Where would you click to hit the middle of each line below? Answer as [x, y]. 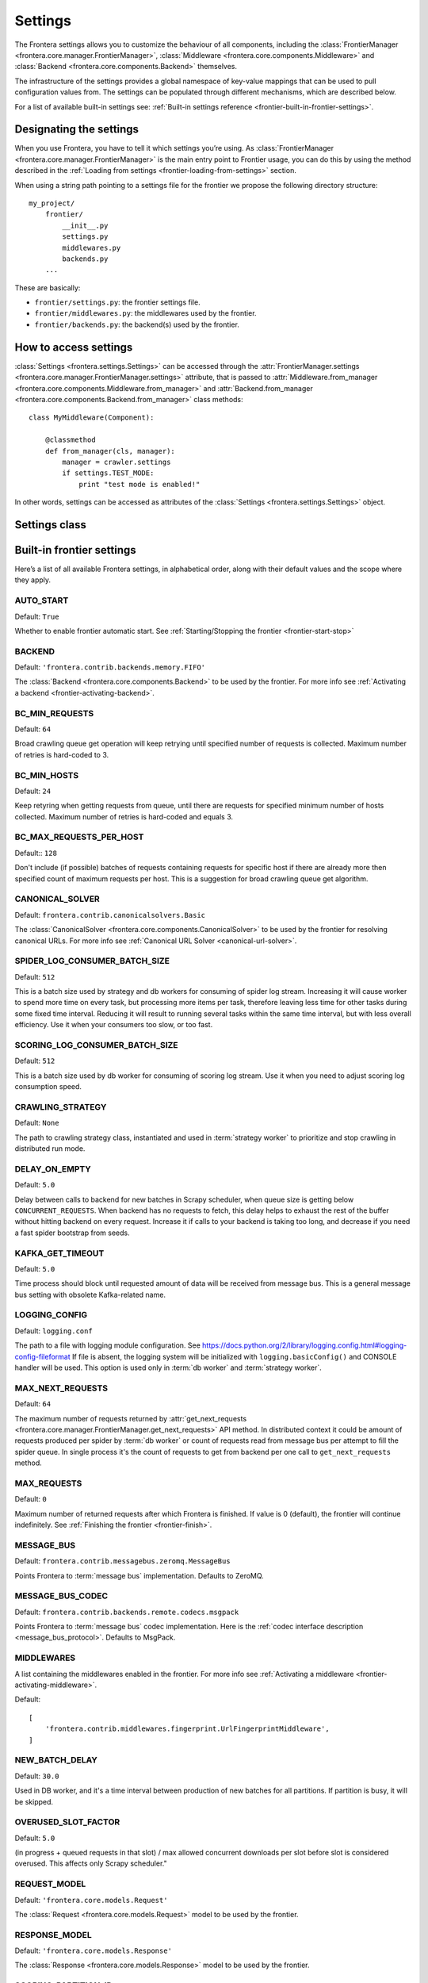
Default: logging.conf [53, 1331]
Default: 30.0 [37, 1776]
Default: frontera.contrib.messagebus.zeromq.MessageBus [122, 1561]
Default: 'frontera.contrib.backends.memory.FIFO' [110, 667]
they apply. [33, 580]
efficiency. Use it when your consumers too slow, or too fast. [114, 1025]
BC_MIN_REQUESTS [54, 713]
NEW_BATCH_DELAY [56, 1760]
